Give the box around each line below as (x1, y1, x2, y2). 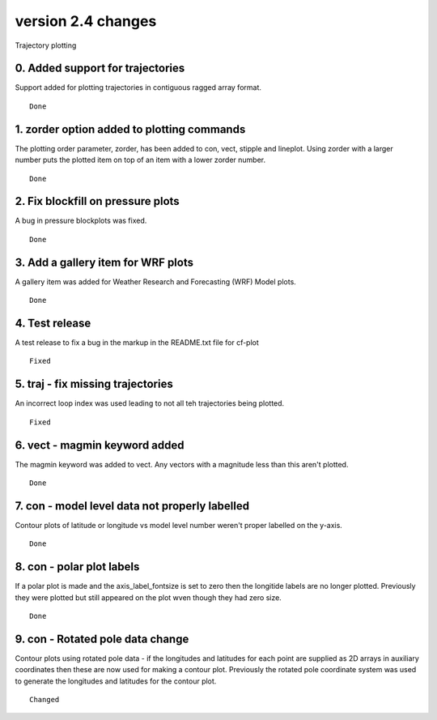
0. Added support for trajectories (15, 62, 185, 75)
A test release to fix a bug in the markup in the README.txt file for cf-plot (15, 338, 259, 347)
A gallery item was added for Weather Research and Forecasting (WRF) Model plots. (15, 276, 297, 287)
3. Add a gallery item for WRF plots (15, 255, 194, 269)
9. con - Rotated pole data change (15, 632, 189, 645)
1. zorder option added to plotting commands (15, 122, 246, 136)
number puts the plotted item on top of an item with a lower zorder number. (15, 155, 266, 165)
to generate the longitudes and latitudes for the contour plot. (15, 676, 217, 686)
